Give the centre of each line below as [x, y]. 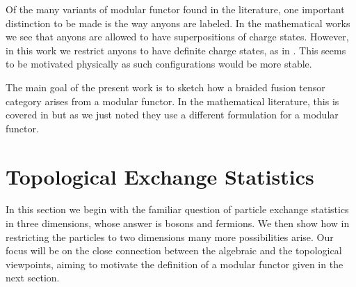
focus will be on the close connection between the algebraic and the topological [174, 250]
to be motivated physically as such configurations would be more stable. [159, 64]
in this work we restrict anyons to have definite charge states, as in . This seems [176, 50]
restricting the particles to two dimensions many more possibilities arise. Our [170, 236]
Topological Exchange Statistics [160, 176]
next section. [33, 278]
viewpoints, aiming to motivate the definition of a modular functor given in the [175, 264]
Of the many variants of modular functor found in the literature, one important [175, 9]
